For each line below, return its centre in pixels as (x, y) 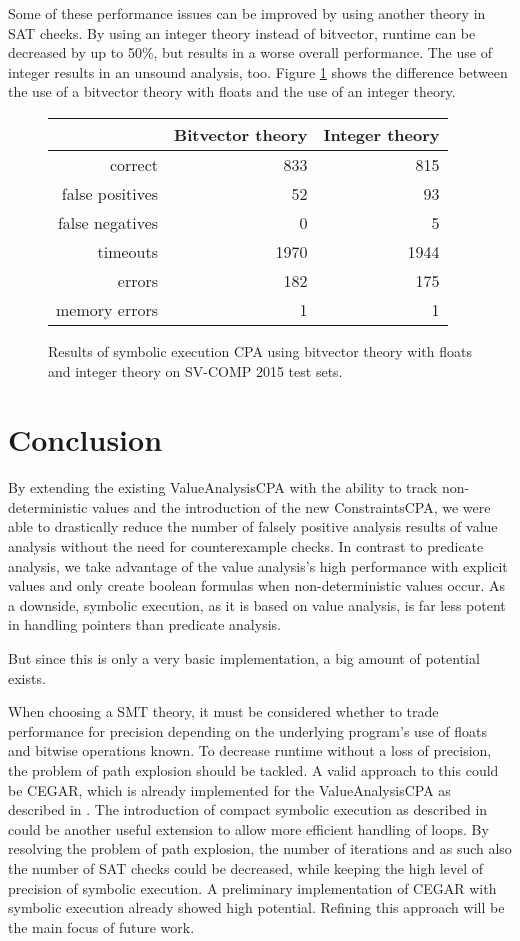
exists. (27, 677)
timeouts (128, 251)
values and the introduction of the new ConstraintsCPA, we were (291, 506)
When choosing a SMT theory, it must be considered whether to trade (223, 711)
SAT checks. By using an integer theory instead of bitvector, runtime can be (242, 32)
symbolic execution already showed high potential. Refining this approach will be (256, 907)
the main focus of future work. (101, 926)
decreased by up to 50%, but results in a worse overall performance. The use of (250, 52)
